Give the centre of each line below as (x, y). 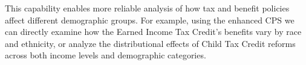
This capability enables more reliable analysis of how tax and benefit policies (147, 8)
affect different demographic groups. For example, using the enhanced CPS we (150, 20)
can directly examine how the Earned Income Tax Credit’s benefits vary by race (153, 32)
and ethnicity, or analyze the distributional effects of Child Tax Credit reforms (150, 43)
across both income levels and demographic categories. (106, 55)
